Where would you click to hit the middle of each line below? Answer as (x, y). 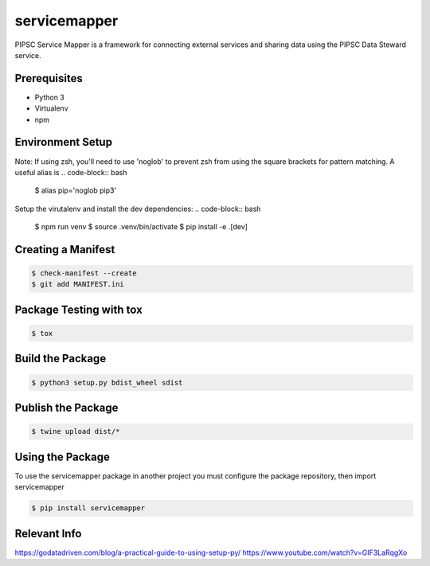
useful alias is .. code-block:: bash (71, 172)
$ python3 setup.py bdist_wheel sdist (107, 383)
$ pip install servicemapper (88, 508)
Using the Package (63, 457)
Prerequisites (49, 78)
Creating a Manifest (65, 250)
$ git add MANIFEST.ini (78, 284)
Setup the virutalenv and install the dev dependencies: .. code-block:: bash (138, 209)
